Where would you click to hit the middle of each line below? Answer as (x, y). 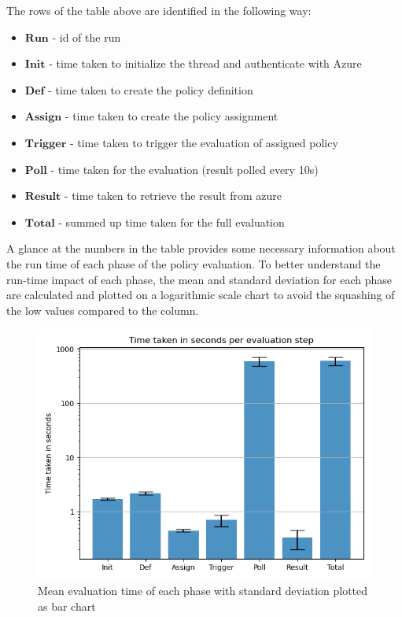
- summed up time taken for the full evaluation (171, 222)
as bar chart (67, 606)
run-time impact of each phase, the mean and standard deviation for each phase (199, 279)
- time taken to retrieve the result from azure (173, 196)
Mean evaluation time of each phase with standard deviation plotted (203, 590)
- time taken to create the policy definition (151, 89)
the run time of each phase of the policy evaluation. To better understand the (194, 263)
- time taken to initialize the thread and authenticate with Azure (205, 63)
